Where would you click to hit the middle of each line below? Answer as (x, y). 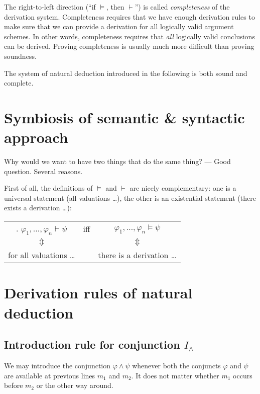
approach (36, 137)
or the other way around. (75, 385)
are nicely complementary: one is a (183, 188)
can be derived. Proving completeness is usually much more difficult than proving (129, 46)
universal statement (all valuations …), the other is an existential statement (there (130, 198)
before (14, 385)
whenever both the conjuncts (176, 365)
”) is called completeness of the (182, 7)
